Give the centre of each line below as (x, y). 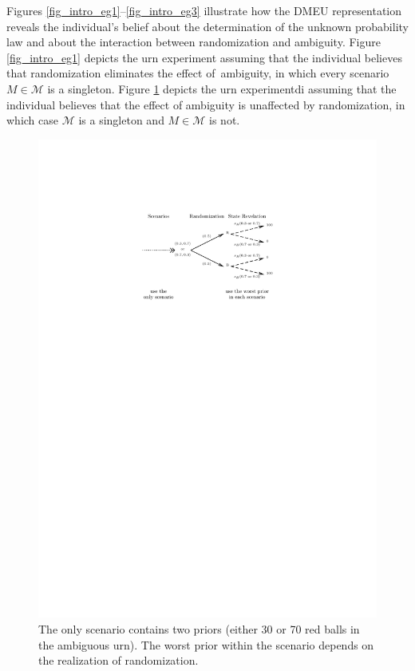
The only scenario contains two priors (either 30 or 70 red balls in (199, 629)
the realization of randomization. (119, 660)
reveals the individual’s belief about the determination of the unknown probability (207, 26)
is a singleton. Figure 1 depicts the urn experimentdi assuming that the (222, 88)
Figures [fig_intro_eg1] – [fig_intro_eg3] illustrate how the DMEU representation (204, 10)
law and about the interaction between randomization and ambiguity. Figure (194, 42)
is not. (225, 120)
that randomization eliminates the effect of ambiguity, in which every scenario (198, 73)
